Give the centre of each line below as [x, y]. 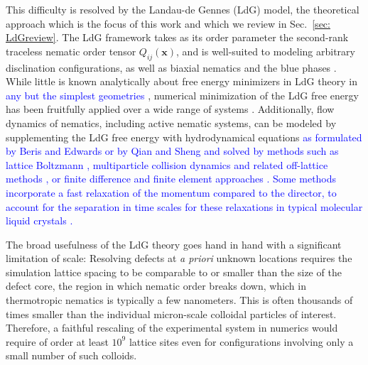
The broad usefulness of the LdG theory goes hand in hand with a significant [174, 244]
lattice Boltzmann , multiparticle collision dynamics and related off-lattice [167, 164]
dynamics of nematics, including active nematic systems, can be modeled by [171, 122]
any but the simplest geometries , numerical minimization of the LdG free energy [182, 95]
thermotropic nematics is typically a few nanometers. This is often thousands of [179, 300]
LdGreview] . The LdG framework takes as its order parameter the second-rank [177, 37]
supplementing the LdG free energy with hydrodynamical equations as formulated [184, 137]
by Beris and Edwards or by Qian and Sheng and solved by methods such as [172, 151]
